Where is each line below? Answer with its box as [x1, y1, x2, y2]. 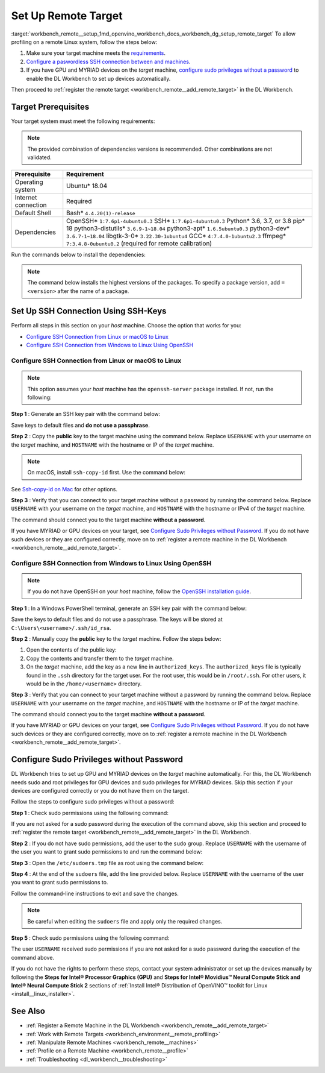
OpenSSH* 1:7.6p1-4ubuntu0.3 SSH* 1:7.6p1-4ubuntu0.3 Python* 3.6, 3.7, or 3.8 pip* [66, 217, 305, 225]
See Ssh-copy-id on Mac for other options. [11, 485, 117, 492]
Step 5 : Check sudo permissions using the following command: [11, 934, 170, 942]
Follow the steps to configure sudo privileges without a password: [11, 798, 175, 805]
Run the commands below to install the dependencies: [11, 251, 146, 259]
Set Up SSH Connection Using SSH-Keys [11, 306, 167, 316]
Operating [14, 178, 43, 186]
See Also [11, 1006, 45, 1016]
